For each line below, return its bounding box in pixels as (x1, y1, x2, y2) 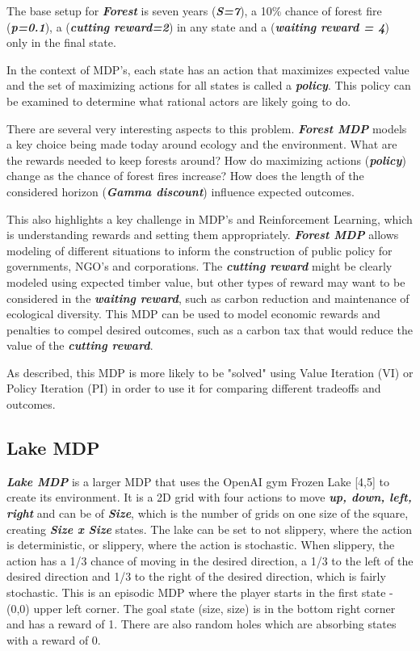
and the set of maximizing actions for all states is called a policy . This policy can (6, 77, 411, 94)
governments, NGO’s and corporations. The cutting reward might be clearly (6, 258, 393, 275)
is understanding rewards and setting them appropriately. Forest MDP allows (6, 226, 399, 243)
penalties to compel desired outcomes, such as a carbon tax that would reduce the (6, 321, 413, 338)
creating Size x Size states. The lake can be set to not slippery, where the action (6, 520, 413, 537)
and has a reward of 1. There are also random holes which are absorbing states (6, 615, 397, 632)
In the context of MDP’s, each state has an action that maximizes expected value (6, 61, 409, 78)
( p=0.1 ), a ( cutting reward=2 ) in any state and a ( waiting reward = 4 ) (6, 18, 389, 35)
